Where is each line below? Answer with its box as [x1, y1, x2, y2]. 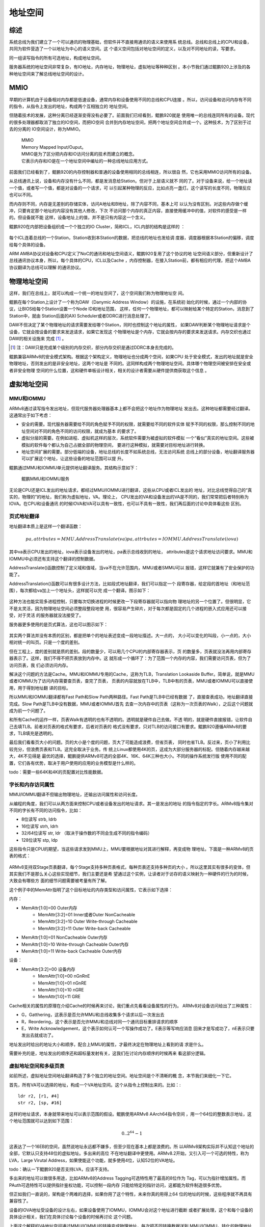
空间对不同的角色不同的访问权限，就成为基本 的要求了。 [25, 428, 139, 434]
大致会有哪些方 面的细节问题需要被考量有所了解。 [9, 878, 109, 883]
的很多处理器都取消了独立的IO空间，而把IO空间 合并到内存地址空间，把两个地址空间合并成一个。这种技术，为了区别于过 [9, 119, 251, 125]
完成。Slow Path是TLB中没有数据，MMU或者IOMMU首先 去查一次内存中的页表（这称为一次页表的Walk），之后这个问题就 [9, 701, 253, 707]
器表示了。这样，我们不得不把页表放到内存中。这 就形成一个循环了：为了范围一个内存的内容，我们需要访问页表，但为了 [9, 655, 251, 661]
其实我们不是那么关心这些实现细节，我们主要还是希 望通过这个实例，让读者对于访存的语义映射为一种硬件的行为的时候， [9, 871, 251, 877]
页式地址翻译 [9, 513, 40, 520]
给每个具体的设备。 [9, 241, 48, 247]
